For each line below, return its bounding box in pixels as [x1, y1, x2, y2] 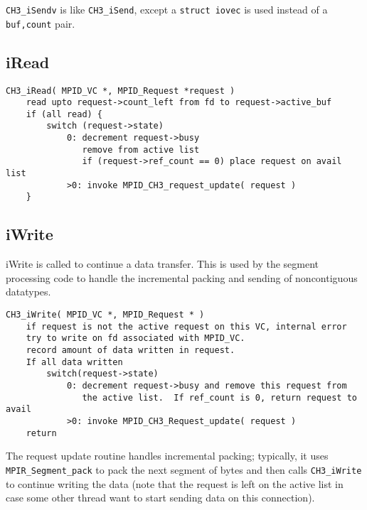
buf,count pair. [6, 16, 75, 31]
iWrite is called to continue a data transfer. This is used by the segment [6, 256, 319, 271]
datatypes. [6, 284, 51, 299]
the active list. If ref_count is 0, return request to [82, 392, 357, 403]
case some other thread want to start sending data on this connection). [6, 490, 315, 505]
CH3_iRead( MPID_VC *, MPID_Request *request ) [6, 85, 235, 96]
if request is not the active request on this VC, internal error [26, 321, 347, 332]
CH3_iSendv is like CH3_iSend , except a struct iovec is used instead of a [6, 2, 328, 16]
